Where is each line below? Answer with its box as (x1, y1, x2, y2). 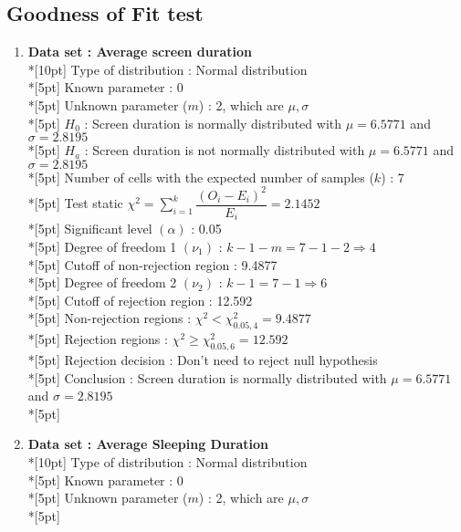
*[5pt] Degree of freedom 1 (27, 236, 177, 256)
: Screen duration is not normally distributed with (84, 141, 365, 160)
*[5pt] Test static (27, 193, 123, 213)
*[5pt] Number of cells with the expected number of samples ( (27, 167, 374, 186)
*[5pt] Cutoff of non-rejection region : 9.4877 (27, 255, 278, 274)
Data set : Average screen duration (27, 42, 252, 61)
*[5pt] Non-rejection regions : (27, 308, 192, 328)
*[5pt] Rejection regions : (27, 329, 168, 349)
